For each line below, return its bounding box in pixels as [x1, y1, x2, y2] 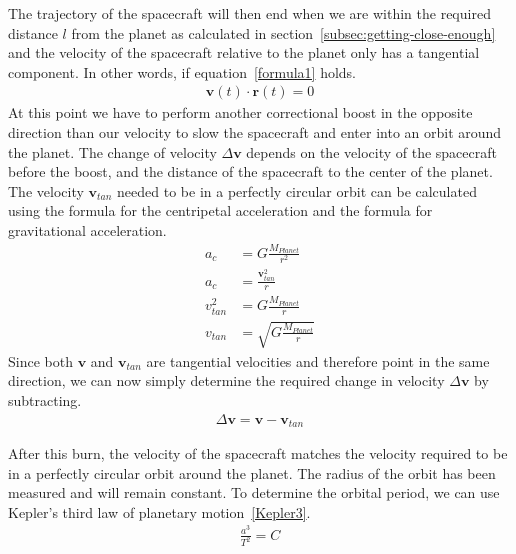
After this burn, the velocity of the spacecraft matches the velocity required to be [8, 443, 508, 464]
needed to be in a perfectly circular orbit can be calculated [117, 180, 477, 201]
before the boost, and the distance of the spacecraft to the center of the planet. [8, 161, 493, 182]
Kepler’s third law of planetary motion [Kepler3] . [8, 501, 311, 522]
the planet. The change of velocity [8, 141, 217, 162]
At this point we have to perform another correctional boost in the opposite [8, 102, 473, 123]
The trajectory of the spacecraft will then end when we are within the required [8, 3, 491, 23]
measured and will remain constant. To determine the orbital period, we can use [8, 482, 500, 503]
